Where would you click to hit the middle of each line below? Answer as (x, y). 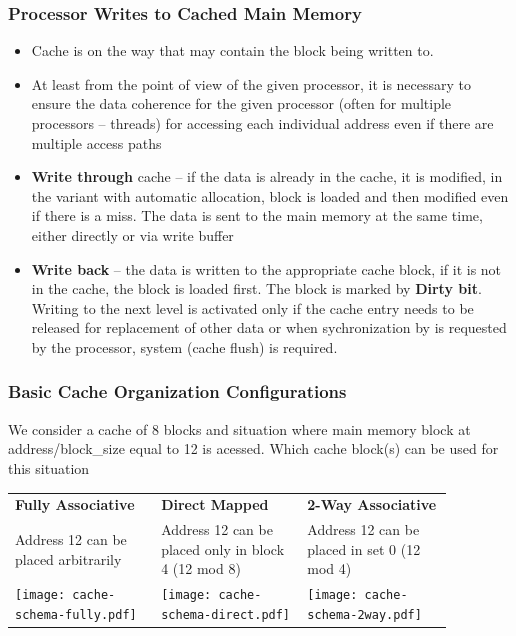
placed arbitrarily (68, 558)
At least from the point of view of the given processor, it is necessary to (251, 83)
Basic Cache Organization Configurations (177, 391)
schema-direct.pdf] (226, 614)
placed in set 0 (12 (364, 548)
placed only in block (223, 548)
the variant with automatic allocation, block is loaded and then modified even (270, 195)
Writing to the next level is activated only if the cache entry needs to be (252, 307)
